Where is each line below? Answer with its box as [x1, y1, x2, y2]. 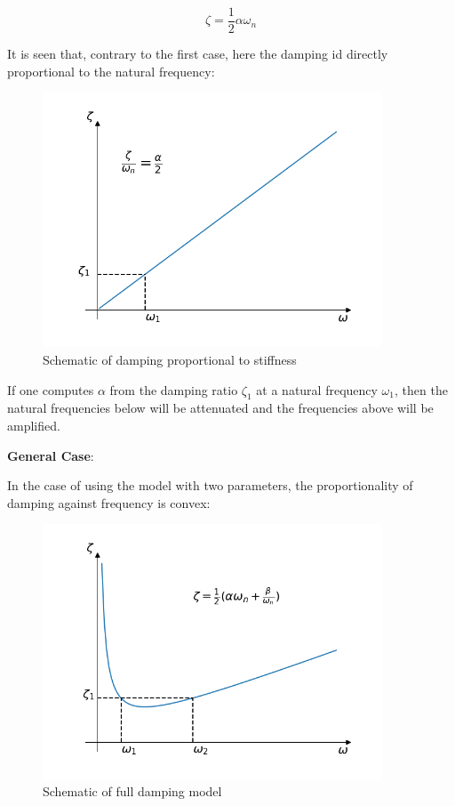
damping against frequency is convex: [7, 493, 211, 512]
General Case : [7, 446, 94, 464]
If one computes [7, 380, 94, 399]
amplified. [7, 416, 60, 435]
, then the [395, 380, 448, 399]
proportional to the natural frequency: [7, 61, 215, 80]
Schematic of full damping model [43, 782, 222, 801]
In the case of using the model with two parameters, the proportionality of [7, 476, 413, 495]
